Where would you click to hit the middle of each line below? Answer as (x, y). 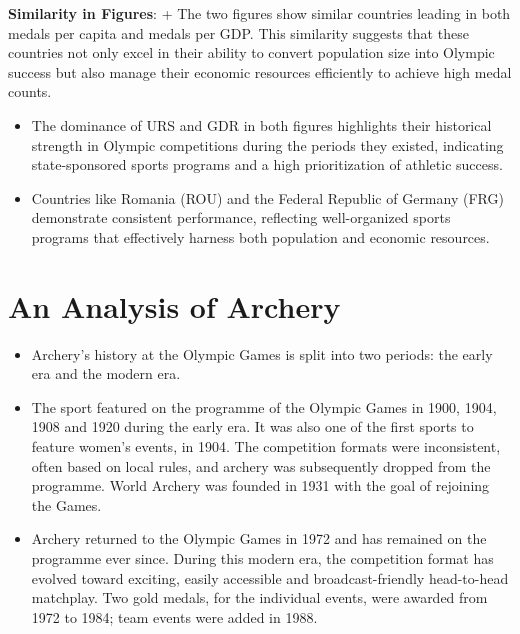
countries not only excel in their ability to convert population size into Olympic (251, 52)
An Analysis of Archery (174, 305)
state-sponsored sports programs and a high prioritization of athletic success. (267, 164)
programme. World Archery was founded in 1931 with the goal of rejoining (260, 485)
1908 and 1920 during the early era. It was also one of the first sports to (252, 426)
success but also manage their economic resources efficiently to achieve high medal (260, 71)
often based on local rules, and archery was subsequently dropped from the (261, 465)
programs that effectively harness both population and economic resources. (260, 236)
